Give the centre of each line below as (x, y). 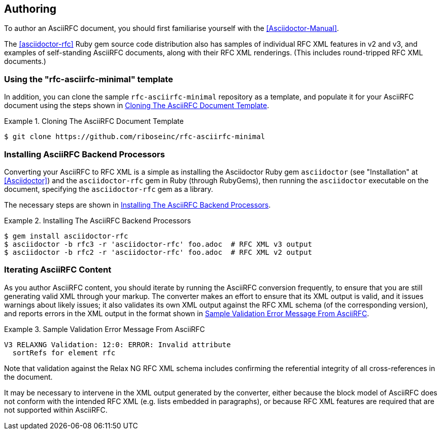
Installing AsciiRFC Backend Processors (84, 154)
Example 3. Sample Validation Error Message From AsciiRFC (105, 329)
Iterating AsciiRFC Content (58, 270)
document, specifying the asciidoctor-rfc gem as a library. (109, 189)
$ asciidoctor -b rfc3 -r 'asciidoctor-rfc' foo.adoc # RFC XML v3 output (158, 244)
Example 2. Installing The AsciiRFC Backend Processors (98, 220)
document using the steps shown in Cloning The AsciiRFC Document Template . (137, 106)
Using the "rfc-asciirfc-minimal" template (89, 79)
